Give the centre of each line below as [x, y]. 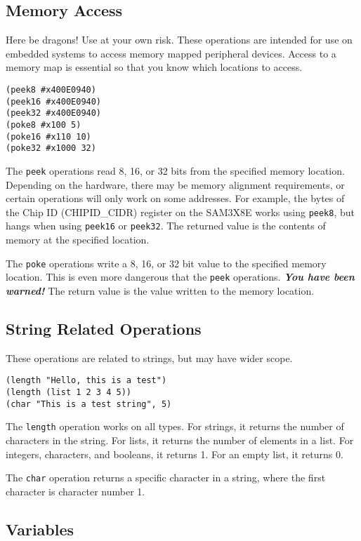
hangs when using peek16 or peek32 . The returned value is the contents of [166, 226]
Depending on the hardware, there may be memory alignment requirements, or [175, 184]
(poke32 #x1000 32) [51, 148]
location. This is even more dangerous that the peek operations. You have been [180, 277]
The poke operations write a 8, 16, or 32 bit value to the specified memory [166, 263]
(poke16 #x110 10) [48, 136]
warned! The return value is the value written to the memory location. [160, 290]
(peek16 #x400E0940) [54, 101]
